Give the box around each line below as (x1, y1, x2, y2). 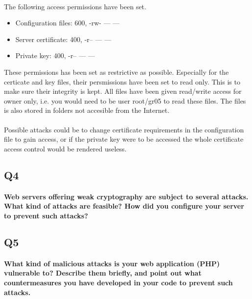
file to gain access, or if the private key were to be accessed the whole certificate (4, 134, 244, 144)
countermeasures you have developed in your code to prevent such (4, 278, 233, 288)
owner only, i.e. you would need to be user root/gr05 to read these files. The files (4, 95, 246, 106)
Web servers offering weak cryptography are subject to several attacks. (4, 191, 249, 201)
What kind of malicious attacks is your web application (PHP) (4, 258, 220, 268)
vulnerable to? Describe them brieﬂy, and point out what (4, 268, 202, 278)
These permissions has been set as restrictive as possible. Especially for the (4, 66, 229, 77)
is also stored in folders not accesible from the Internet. (4, 105, 170, 115)
